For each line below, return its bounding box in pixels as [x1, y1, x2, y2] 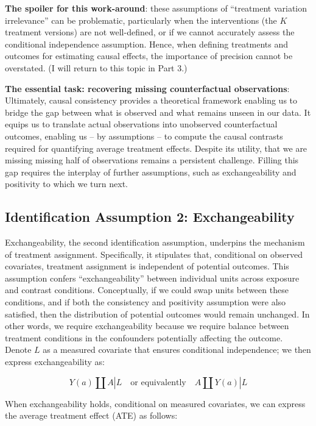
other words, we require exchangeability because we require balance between [5, 319, 289, 332]
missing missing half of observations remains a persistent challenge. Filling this [5, 154, 299, 166]
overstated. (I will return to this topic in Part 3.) [5, 61, 188, 74]
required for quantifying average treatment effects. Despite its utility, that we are [5, 141, 307, 154]
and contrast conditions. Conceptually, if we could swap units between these [5, 283, 289, 296]
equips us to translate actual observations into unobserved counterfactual [5, 118, 278, 130]
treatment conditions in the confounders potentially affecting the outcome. [5, 331, 283, 344]
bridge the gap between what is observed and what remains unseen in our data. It [5, 105, 311, 118]
